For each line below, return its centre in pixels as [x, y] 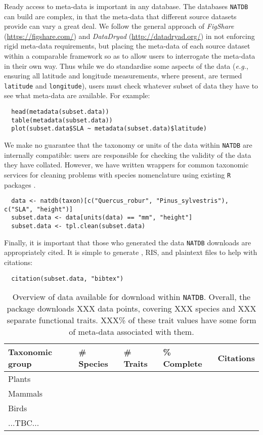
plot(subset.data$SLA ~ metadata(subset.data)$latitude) [109, 129]
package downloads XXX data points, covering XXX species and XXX [131, 309]
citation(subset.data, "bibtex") [68, 278]
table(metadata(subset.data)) [62, 120]
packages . [20, 184]
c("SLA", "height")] [39, 209]
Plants [19, 379]
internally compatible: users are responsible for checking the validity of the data [128, 155]
